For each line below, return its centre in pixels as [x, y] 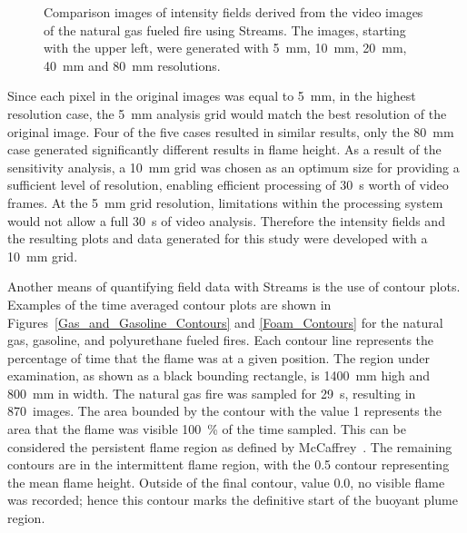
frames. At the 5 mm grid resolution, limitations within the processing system [225, 202]
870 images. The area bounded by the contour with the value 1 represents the [224, 411]
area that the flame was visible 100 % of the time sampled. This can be [207, 429]
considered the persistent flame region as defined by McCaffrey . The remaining [230, 446]
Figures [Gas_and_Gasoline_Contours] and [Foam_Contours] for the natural [225, 322]
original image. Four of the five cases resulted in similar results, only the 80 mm [231, 131]
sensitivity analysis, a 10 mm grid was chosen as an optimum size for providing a [233, 167]
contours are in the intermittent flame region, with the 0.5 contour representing [229, 464]
